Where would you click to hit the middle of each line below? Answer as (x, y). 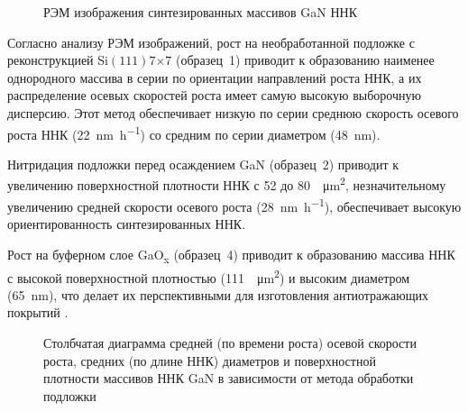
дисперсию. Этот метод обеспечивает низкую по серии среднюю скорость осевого (233, 112)
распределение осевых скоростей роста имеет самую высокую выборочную (214, 95)
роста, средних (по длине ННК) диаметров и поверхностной (210, 360)
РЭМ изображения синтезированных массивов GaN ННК (201, 12)
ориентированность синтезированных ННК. (127, 223)
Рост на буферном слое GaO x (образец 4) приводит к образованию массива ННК (231, 255)
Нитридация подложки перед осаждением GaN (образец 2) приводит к (203, 164)
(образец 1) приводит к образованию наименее (305, 60)
